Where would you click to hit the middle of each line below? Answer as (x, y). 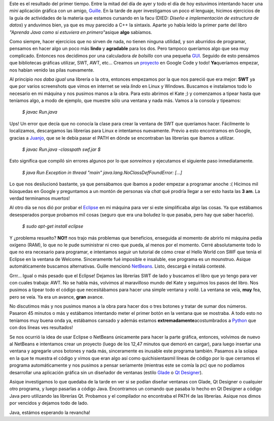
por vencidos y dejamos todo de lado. (49, 403)
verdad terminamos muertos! (40, 198)
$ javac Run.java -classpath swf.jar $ (61, 149)
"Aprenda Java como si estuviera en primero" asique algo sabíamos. (81, 32)
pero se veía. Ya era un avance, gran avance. (57, 297)
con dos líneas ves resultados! (41, 328)
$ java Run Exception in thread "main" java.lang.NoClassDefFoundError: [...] (102, 172)
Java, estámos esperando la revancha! (50, 412)
